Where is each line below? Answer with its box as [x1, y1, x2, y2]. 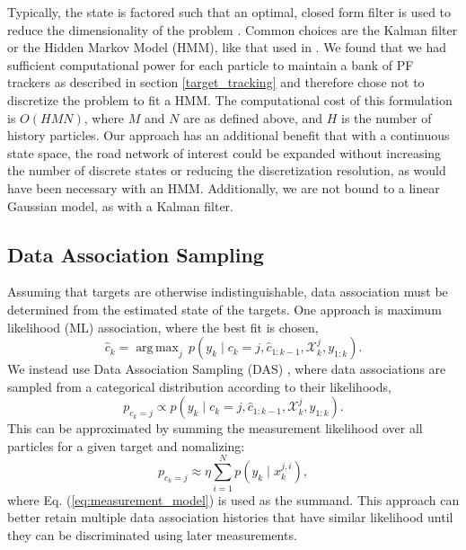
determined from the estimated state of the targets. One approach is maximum [7, 299, 442, 318]
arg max [136, 342, 180, 355]
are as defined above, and [183, 108, 323, 127]
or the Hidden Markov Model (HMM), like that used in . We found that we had [7, 38, 447, 57]
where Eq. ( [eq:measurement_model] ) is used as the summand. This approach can [7, 490, 460, 509]
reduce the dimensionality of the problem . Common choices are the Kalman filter [7, 20, 458, 39]
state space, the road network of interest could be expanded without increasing [7, 143, 442, 162]
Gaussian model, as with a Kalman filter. [7, 196, 233, 215]
